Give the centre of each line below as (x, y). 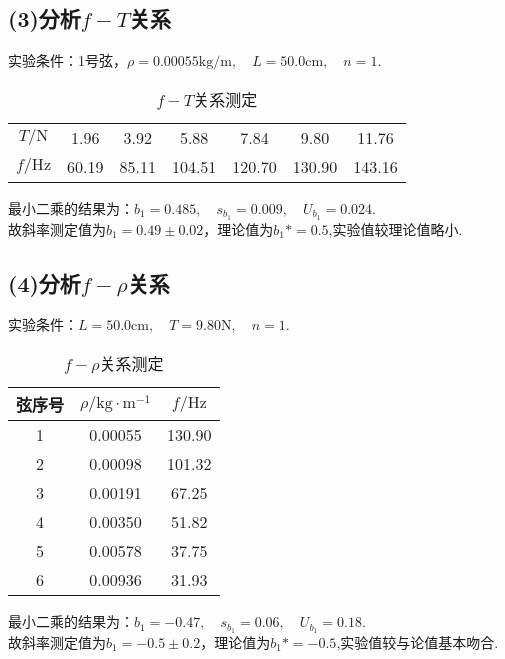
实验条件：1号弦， (67, 60)
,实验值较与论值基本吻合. (417, 641)
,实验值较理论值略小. (395, 228)
